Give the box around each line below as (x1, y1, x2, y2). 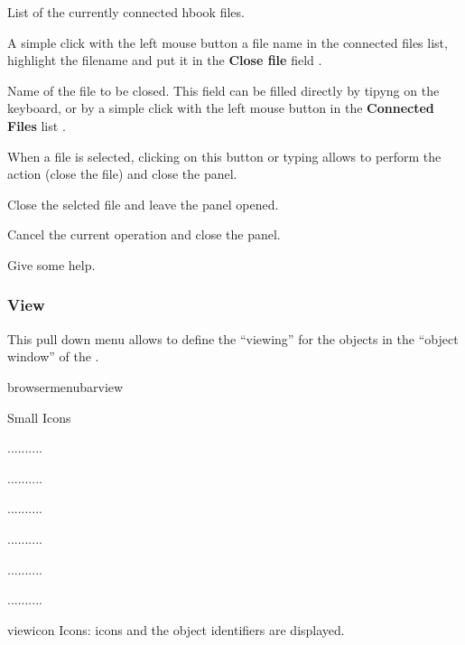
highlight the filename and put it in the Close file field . (7, 51, 322, 70)
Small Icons (7, 407, 71, 426)
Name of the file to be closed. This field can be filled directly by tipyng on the (7, 80, 440, 99)
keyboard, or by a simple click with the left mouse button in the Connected (7, 98, 434, 117)
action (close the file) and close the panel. (7, 164, 237, 183)
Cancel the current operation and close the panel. (7, 225, 281, 244)
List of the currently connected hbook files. (7, 3, 245, 21)
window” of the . (7, 347, 99, 366)
